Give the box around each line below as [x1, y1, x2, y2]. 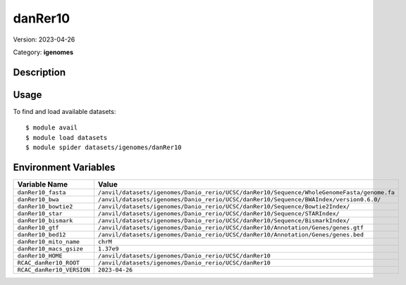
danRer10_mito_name [17, 238, 80, 246]
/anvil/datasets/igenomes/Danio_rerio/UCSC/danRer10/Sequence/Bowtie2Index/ [97, 203, 350, 210]
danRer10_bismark [17, 217, 73, 224]
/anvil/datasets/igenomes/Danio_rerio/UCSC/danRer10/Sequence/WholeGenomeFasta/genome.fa [97, 189, 395, 196]
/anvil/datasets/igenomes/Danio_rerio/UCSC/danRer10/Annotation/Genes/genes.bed [97, 231, 364, 239]
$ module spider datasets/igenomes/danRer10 [25, 144, 183, 151]
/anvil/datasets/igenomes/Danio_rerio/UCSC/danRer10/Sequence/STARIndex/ [97, 210, 340, 217]
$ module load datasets [25, 134, 108, 141]
